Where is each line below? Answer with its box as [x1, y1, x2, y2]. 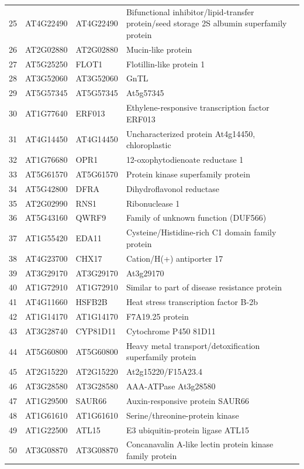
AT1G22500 [25, 423, 68, 436]
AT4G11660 [25, 296, 68, 308]
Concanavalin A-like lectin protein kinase [126, 438, 274, 450]
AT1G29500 [25, 394, 68, 406]
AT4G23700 [25, 252, 68, 264]
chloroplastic [126, 139, 171, 151]
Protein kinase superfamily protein [126, 167, 250, 180]
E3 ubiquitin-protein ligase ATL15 [126, 423, 250, 436]
